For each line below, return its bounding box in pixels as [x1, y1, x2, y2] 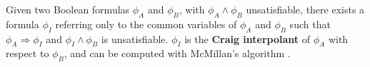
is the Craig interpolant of [184, 31, 311, 46]
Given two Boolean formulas [6, 2, 130, 16]
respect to [6, 46, 49, 61]
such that [289, 16, 331, 31]
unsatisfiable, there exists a [246, 2, 365, 16]
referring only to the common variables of [55, 16, 237, 31]
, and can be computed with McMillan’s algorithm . [64, 46, 291, 61]
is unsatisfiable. [101, 31, 169, 46]
